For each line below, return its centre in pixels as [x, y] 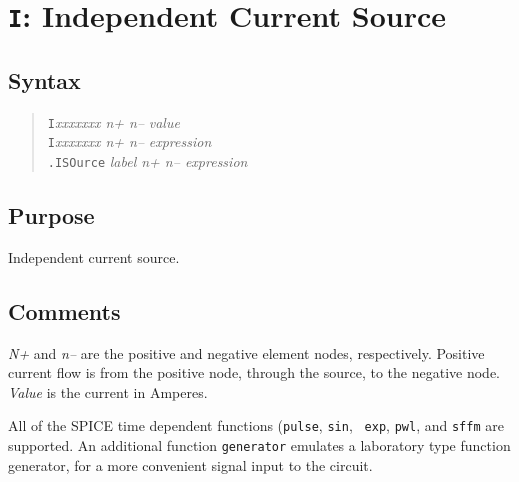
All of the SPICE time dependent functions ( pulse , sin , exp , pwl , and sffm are [256, 425]
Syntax [44, 79]
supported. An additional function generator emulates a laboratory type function [259, 445]
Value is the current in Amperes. [108, 391]
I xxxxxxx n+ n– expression [129, 141]
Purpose [51, 215]
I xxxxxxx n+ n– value [113, 121]
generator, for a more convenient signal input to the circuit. [190, 464]
